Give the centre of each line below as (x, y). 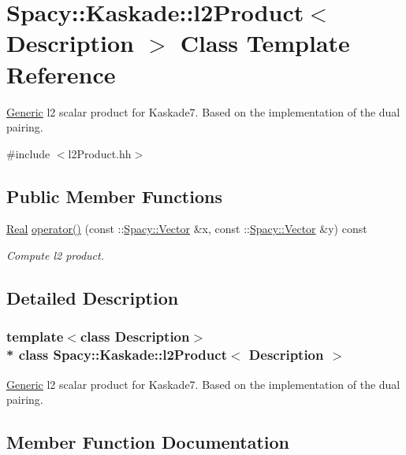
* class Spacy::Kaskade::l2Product (117, 355)
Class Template (265, 43)
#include (28, 153)
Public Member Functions (114, 196)
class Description (135, 337)
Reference (61, 74)
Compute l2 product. (55, 255)
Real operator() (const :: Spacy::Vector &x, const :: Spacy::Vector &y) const (187, 229)
